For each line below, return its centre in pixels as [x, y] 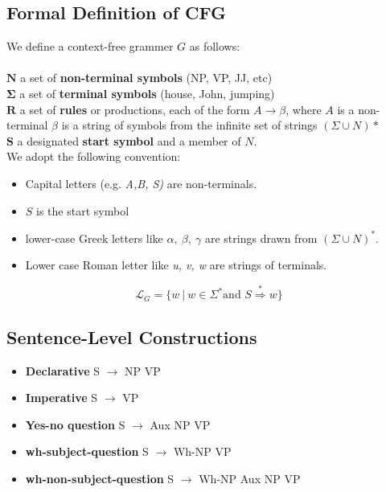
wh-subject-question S [87, 451]
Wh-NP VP [202, 451]
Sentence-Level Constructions [132, 336]
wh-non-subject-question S [100, 478]
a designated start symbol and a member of [129, 140]
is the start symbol [83, 210]
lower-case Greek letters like [94, 238]
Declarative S [63, 370]
